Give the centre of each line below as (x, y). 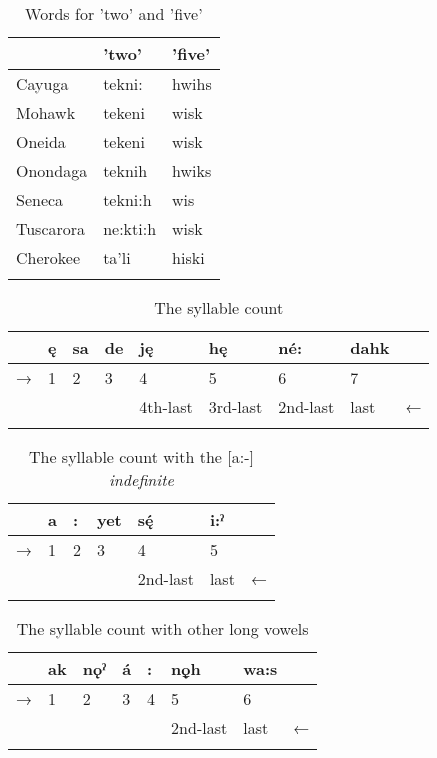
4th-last (166, 406)
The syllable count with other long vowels (162, 628)
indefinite (141, 479)
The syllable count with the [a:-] (141, 456)
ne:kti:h (130, 228)
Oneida (41, 141)
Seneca (40, 199)
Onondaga (52, 170)
